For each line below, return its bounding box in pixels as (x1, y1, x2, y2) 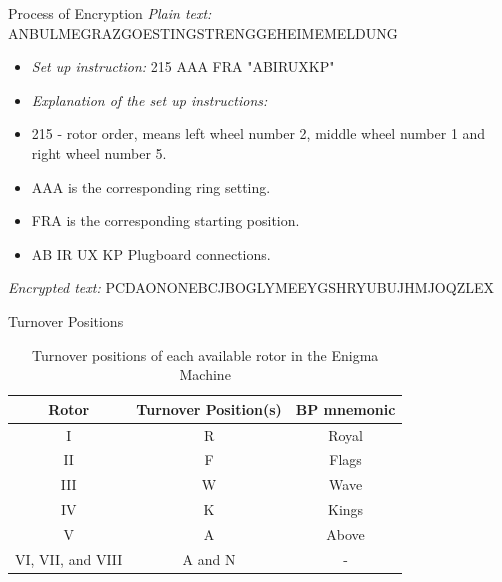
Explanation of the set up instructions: (31, 89, 268, 110)
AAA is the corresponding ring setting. (31, 176, 271, 197)
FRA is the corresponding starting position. (31, 210, 300, 231)
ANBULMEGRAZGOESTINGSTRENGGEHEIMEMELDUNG (8, 22, 398, 43)
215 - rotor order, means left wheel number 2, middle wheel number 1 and (31, 123, 486, 144)
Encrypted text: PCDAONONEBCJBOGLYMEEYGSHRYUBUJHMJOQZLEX (8, 277, 494, 298)
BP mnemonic (295, 398, 396, 419)
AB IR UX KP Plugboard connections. (31, 243, 271, 264)
